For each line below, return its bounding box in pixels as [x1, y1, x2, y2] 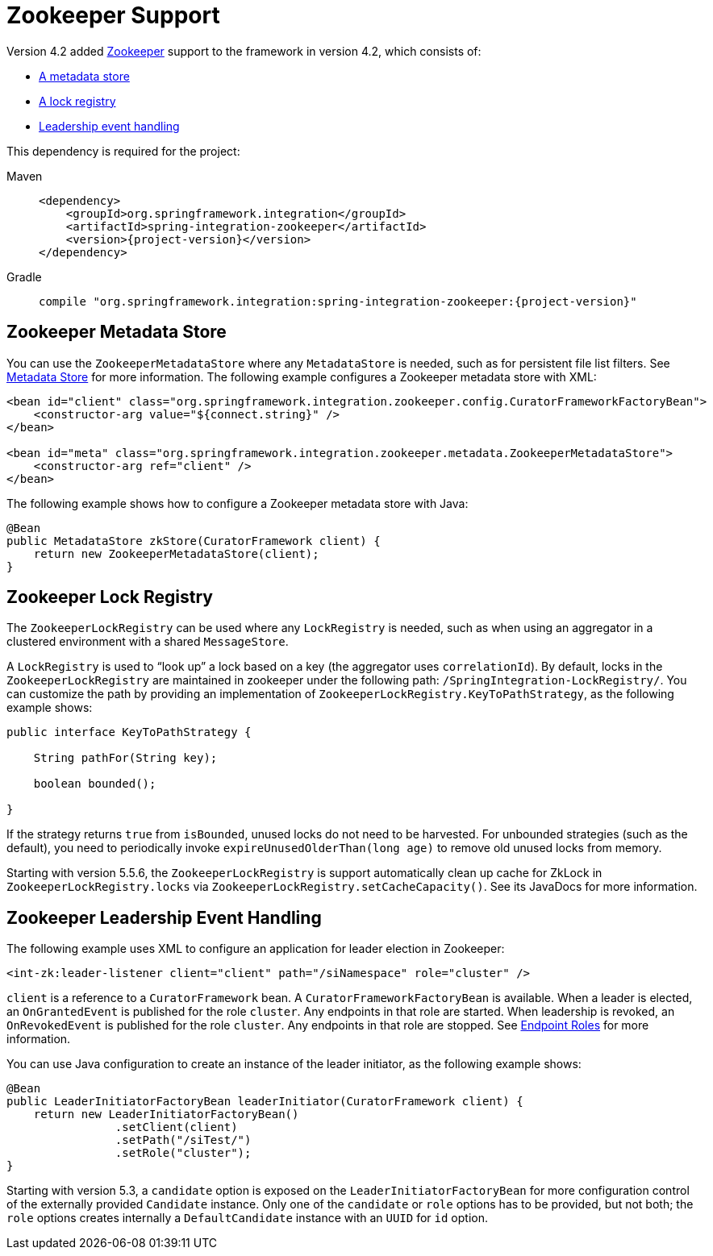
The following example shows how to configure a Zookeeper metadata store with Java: [6, 496, 469, 510]
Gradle [6, 269, 42, 284]
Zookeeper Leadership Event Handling [6, 907, 322, 928]
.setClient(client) [115, 1121, 238, 1134]
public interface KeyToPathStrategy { [6, 726, 252, 739]
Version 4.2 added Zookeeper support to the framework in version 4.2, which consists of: [6, 44, 482, 58]
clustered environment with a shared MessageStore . [6, 634, 289, 649]
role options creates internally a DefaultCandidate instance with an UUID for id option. [6, 1211, 488, 1225]
